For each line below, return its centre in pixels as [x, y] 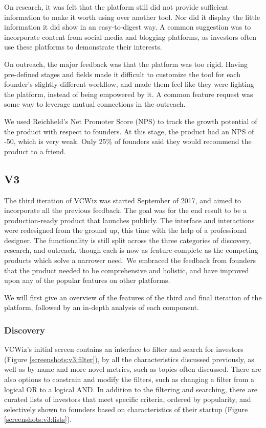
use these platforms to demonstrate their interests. [83, 47]
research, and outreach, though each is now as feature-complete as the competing [131, 250]
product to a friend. [35, 151]
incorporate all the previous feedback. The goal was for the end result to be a [126, 210]
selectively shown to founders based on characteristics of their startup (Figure [126, 409]
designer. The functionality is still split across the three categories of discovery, [128, 240]
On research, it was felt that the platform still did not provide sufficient [116, 7]
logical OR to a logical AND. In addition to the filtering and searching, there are [131, 389]
